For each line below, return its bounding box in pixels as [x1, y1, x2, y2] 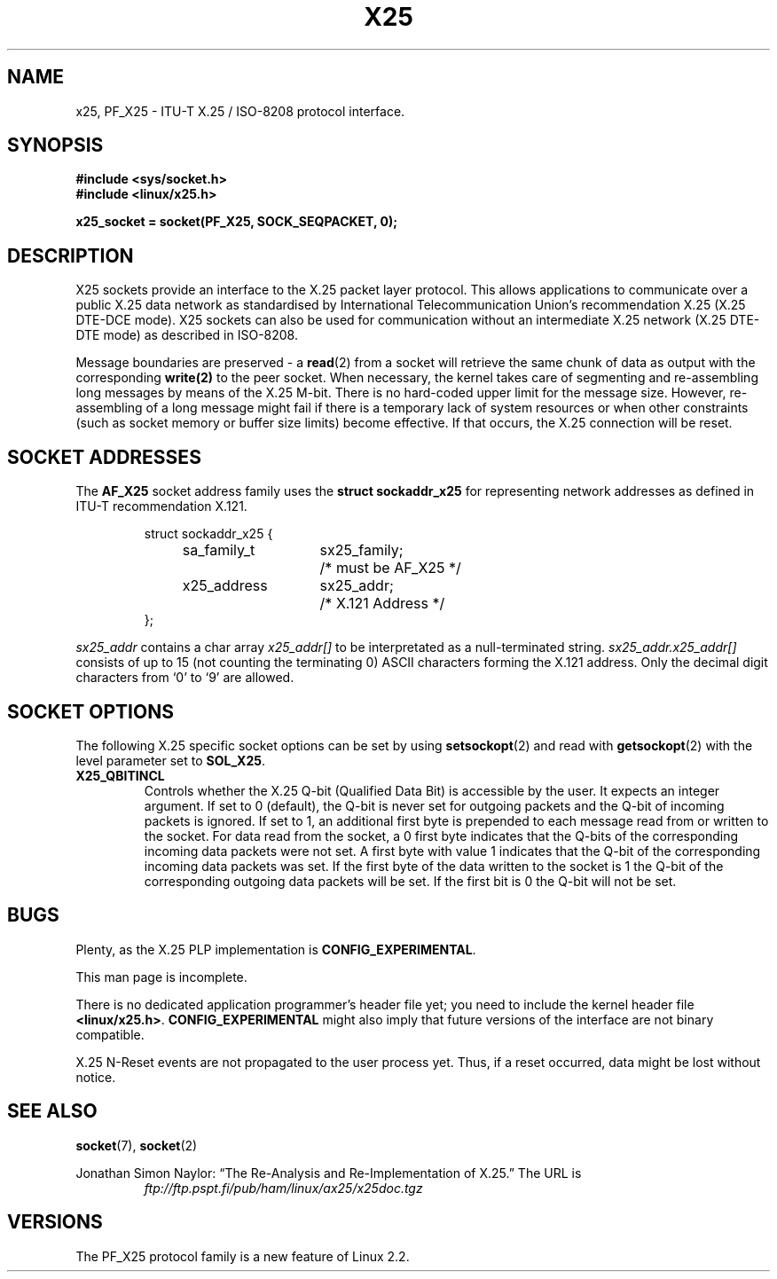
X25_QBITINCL [75, 767, 165, 783]
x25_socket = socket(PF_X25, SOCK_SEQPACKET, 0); [75, 214, 398, 230]
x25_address [182, 577, 268, 595]
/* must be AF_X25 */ [319, 559, 461, 577]
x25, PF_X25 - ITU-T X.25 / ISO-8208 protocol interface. [75, 103, 405, 119]
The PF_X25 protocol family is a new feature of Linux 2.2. [75, 1248, 410, 1264]
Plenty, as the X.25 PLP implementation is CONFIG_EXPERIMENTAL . [75, 941, 476, 957]
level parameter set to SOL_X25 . [75, 752, 265, 768]
